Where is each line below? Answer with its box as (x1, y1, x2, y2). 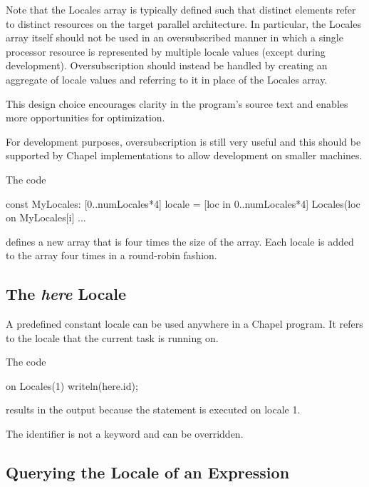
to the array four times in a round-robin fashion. (6, 248, 217, 263)
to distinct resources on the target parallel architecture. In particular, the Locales (6, 16, 361, 31)
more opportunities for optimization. (6, 110, 165, 125)
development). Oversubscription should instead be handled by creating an (6, 58, 328, 73)
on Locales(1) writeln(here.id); (6, 378, 138, 393)
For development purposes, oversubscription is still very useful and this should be (6, 134, 361, 149)
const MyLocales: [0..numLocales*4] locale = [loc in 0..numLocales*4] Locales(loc (6, 196, 360, 211)
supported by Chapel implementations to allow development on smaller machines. (6, 148, 363, 163)
